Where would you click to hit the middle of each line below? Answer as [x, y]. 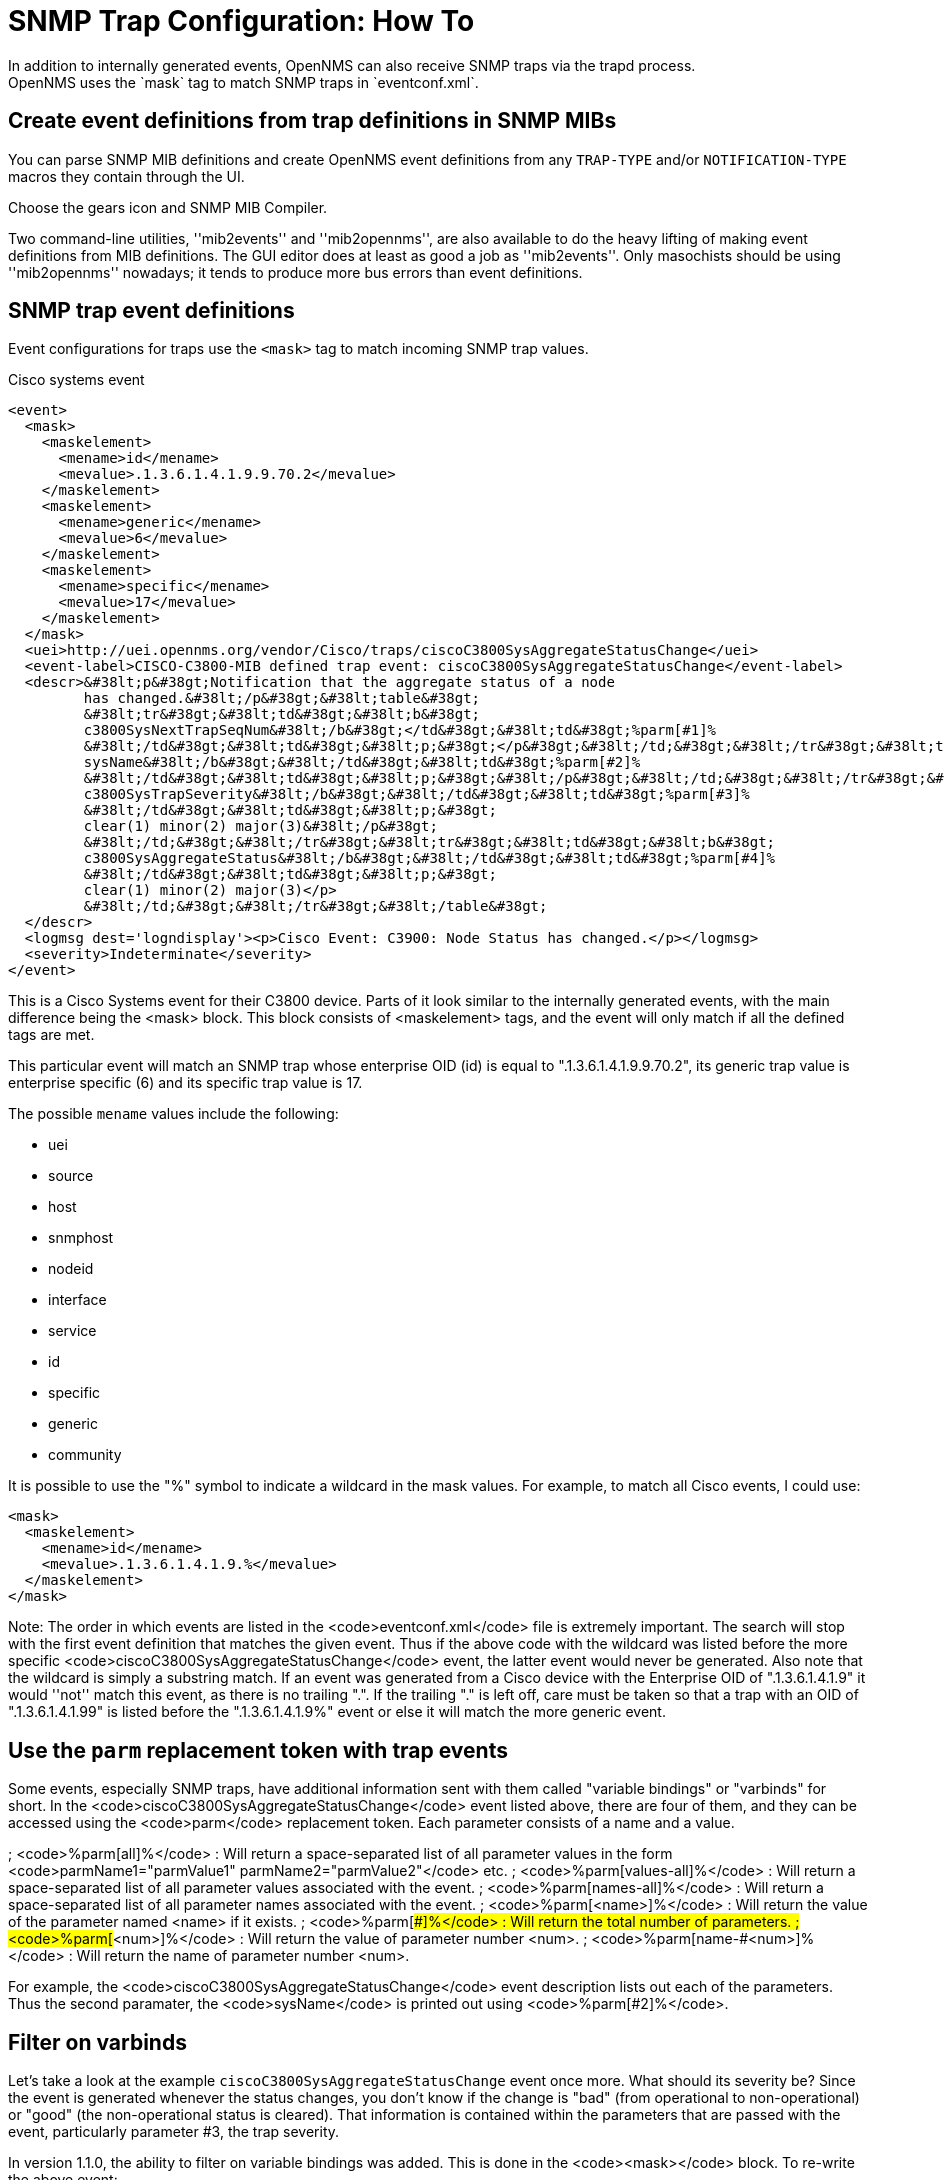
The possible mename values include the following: [173, 1114]
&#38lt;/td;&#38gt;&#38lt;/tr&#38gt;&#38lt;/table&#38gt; [315, 906]
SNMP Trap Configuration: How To [241, 21]
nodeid [71, 1269]
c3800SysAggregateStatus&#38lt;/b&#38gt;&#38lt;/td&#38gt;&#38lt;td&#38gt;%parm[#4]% [429, 858]
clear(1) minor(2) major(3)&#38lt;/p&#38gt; [260, 826]
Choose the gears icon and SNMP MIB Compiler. [168, 207]
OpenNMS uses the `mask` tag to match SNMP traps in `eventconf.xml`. [243, 82]
